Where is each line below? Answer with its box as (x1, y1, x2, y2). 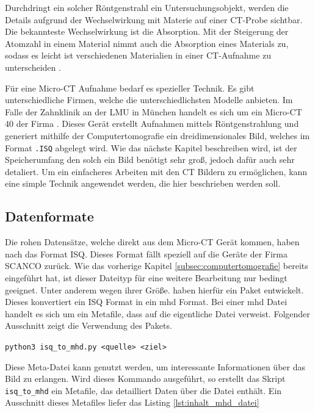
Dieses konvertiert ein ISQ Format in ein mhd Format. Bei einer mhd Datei (5, 295, 288, 308)
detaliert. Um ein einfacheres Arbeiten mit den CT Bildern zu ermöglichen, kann (5, 165, 308, 178)
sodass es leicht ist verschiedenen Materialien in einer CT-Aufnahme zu (5, 49, 272, 62)
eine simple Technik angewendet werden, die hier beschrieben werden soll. (5, 177, 281, 190)
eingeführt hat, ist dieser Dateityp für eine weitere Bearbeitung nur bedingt (5, 271, 288, 284)
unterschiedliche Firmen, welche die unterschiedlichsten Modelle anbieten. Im (5, 93, 293, 106)
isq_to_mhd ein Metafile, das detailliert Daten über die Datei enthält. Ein (5, 384, 282, 397)
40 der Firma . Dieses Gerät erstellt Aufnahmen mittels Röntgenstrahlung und (5, 117, 299, 130)
